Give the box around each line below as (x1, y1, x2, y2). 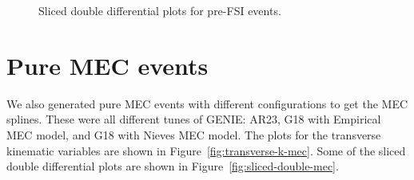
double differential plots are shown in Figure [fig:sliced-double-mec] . (6, 158, 339, 174)
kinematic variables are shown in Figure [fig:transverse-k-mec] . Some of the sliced (6, 142, 406, 158)
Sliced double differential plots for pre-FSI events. (38, 2, 281, 18)
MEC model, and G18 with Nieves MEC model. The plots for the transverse (6, 126, 381, 143)
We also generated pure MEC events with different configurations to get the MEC (6, 95, 408, 112)
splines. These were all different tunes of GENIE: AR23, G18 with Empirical (6, 111, 381, 127)
